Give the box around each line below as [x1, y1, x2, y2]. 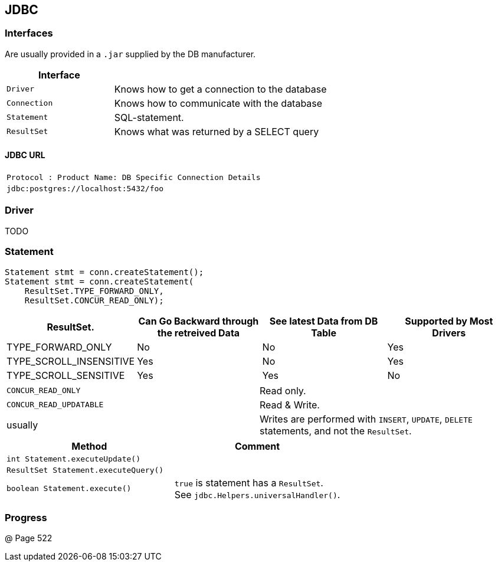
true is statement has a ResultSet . [174, 476, 323, 489]
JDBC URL [5, 150, 45, 161]
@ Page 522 [5, 533, 53, 544]
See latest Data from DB [269, 315, 378, 327]
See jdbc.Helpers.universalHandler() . [174, 488, 340, 500]
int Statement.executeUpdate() [6, 454, 140, 463]
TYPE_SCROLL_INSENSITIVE [6, 355, 135, 367]
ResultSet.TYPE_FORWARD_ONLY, [24, 286, 164, 296]
